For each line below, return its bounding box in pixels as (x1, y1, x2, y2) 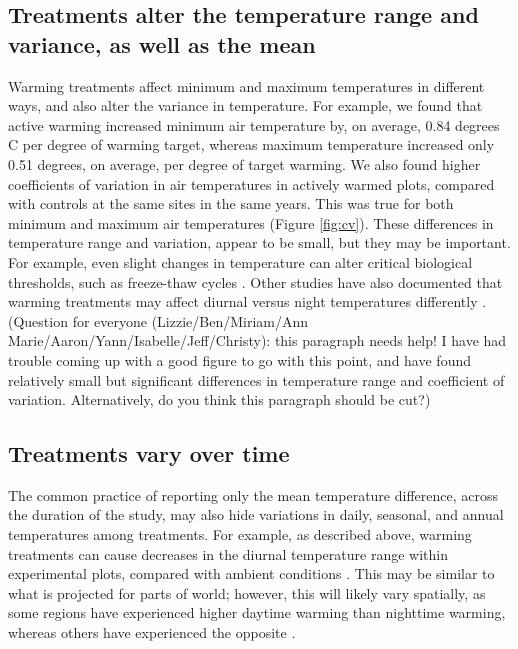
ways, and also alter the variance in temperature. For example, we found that (8, 95, 483, 116)
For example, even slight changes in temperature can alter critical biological (8, 251, 473, 272)
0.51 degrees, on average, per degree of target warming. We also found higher (8, 153, 481, 174)
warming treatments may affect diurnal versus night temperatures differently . (8, 291, 487, 312)
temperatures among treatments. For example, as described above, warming (8, 524, 472, 545)
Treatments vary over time (8, 438, 290, 469)
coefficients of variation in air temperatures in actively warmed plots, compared (8, 173, 495, 194)
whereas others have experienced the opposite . (8, 622, 296, 643)
